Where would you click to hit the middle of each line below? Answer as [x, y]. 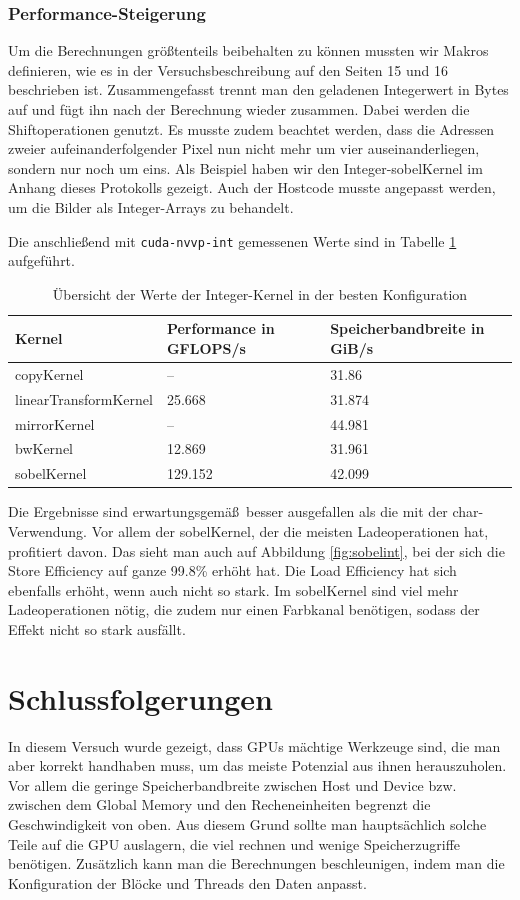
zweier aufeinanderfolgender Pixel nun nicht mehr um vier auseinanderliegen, [244, 148]
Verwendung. [48, 530]
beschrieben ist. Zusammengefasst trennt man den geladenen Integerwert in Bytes [258, 89]
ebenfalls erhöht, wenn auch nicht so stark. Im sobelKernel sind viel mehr [233, 589]
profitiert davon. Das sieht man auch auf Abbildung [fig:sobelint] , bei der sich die [256, 550]
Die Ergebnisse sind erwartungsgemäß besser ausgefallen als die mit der [228, 511]
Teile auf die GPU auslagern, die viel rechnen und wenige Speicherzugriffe [234, 843]
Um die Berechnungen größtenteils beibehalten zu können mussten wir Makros [248, 50]
